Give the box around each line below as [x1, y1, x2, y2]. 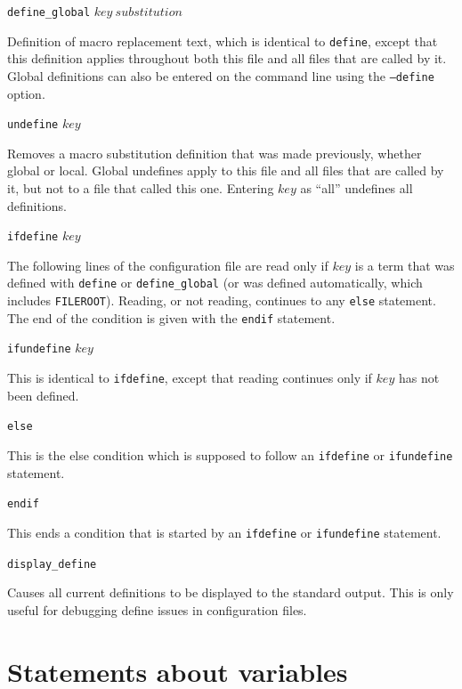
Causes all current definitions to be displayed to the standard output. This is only [7, 583, 454, 602]
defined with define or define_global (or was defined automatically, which [7, 273, 423, 292]
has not [398, 369, 440, 387]
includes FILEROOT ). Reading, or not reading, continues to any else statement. [7, 291, 436, 310]
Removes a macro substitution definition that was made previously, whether [7, 143, 422, 162]
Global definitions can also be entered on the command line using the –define [7, 66, 434, 85]
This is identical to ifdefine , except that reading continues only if [7, 369, 372, 387]
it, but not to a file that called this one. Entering [7, 179, 274, 197]
